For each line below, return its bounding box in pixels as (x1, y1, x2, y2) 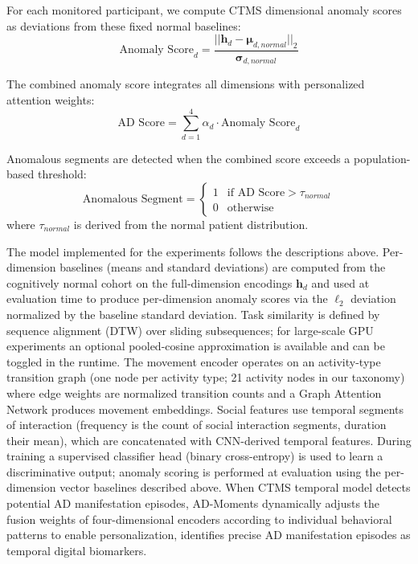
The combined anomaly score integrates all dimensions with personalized (6, 76, 365, 92)
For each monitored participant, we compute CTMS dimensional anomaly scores (6, 2, 402, 18)
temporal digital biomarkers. (6, 542, 147, 558)
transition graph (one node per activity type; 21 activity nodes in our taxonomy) (6, 369, 405, 386)
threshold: (37, 166, 87, 182)
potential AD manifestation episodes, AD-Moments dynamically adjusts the (6, 495, 380, 512)
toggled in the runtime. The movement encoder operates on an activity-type (6, 353, 381, 370)
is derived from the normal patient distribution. (73, 215, 309, 232)
